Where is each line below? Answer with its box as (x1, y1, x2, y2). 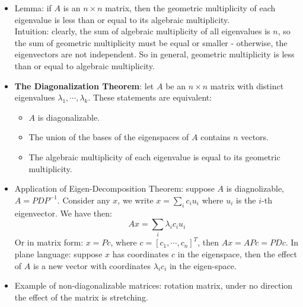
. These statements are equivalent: (88, 91, 212, 104)
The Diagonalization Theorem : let (14, 79, 154, 92)
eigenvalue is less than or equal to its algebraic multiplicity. (14, 13, 230, 25)
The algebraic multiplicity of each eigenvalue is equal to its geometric (28, 150, 280, 163)
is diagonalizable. (37, 111, 100, 123)
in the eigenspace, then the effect (177, 248, 297, 260)
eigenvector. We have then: (14, 206, 112, 219)
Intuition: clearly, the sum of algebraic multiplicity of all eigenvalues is (14, 25, 270, 37)
